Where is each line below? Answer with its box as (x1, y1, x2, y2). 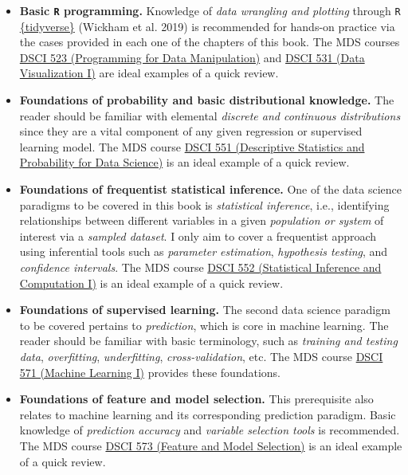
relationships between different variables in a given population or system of (19, 212, 384, 229)
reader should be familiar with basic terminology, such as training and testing (19, 332, 398, 349)
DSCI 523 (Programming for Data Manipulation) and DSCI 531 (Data (19, 49, 365, 65)
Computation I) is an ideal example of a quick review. (19, 274, 284, 291)
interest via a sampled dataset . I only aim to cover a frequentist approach (19, 227, 377, 244)
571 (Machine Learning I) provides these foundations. (19, 363, 280, 380)
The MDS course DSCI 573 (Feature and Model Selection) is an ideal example (19, 437, 402, 453)
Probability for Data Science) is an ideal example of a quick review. (19, 154, 350, 171)
